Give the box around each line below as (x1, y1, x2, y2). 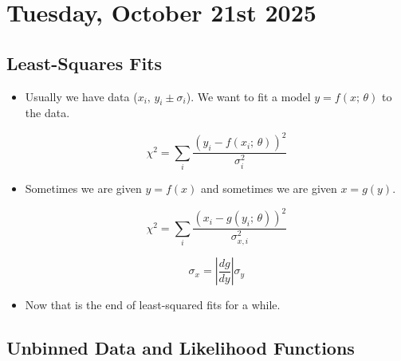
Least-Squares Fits (6, 50, 163, 75)
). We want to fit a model (186, 88, 311, 104)
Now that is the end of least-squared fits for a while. (25, 296, 281, 313)
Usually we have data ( (25, 88, 138, 104)
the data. (25, 104, 70, 121)
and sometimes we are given (200, 180, 337, 197)
